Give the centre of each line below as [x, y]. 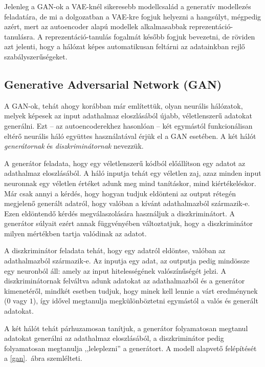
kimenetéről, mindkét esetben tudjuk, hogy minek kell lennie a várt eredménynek [131, 290]
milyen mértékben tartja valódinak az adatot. [75, 233]
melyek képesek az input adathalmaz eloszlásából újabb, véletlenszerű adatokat [128, 116]
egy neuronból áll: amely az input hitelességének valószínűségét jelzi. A [115, 270]
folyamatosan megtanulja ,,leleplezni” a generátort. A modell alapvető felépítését [130, 348]
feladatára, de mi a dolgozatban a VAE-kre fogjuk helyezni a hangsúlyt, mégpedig [133, 16]
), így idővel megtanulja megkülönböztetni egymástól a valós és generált [146, 301]
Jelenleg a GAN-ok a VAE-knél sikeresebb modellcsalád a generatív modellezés [128, 6]
